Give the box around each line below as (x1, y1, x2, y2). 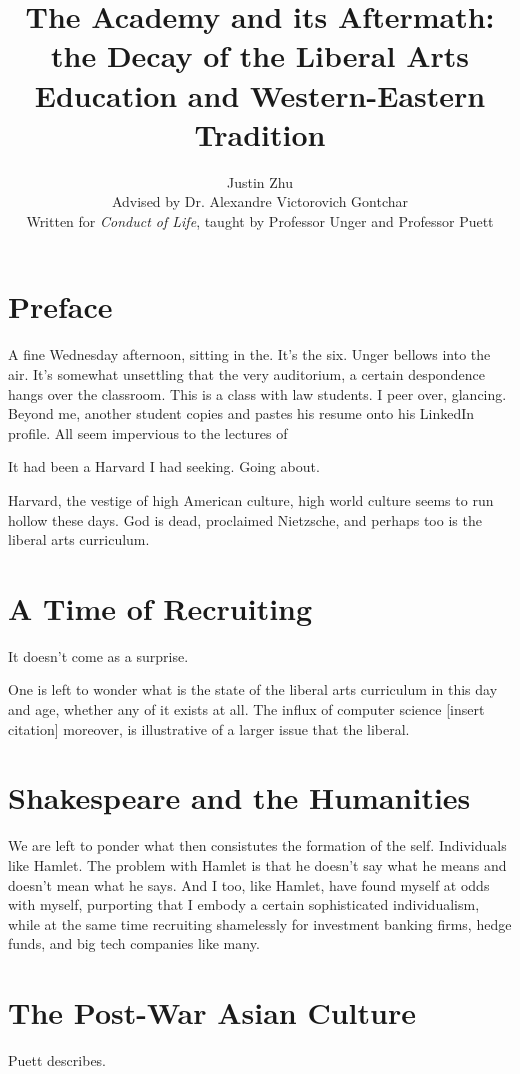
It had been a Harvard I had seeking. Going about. (8, 456, 320, 477)
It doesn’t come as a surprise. (8, 645, 189, 666)
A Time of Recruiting (8, 587, 313, 628)
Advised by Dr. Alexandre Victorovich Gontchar (111, 191, 409, 212)
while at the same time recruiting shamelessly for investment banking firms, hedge (8, 913, 512, 934)
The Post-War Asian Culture (8, 992, 416, 1033)
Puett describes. (8, 1050, 106, 1071)
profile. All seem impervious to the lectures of (8, 422, 288, 443)
